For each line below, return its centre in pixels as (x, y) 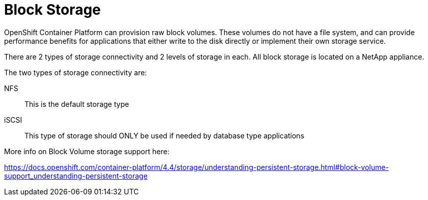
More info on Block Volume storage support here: (87, 151)
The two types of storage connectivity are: (76, 72)
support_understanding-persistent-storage (76, 176)
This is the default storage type (77, 104)
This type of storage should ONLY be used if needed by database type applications (165, 135)
